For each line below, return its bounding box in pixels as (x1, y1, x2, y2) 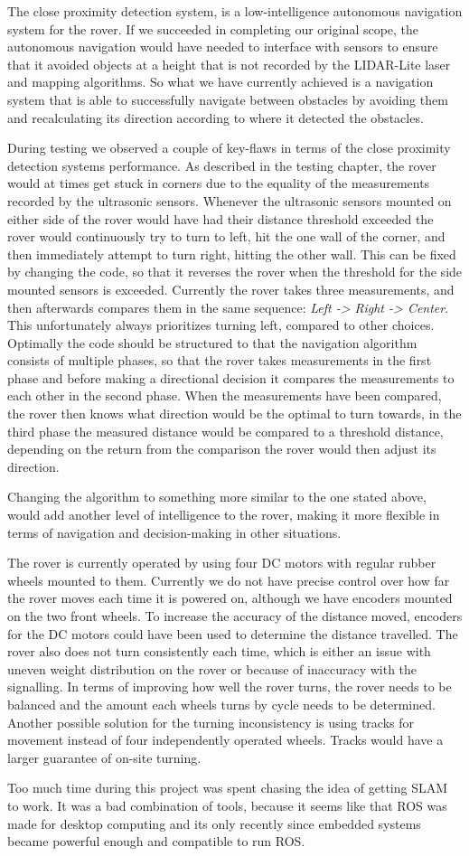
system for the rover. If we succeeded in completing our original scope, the (7, 19, 419, 38)
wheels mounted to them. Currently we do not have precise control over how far (7, 570, 450, 589)
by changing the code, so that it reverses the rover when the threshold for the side (7, 262, 463, 281)
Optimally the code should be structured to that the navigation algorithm (7, 333, 417, 352)
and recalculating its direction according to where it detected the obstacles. (7, 108, 424, 127)
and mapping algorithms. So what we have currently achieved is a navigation (7, 72, 434, 91)
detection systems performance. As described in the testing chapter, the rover (7, 155, 436, 174)
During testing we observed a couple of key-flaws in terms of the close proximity (7, 138, 451, 157)
